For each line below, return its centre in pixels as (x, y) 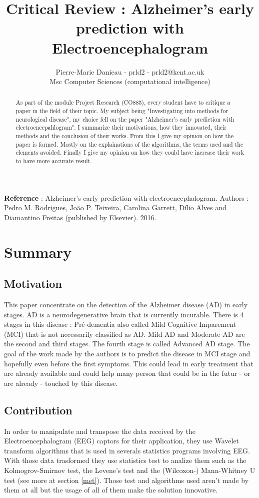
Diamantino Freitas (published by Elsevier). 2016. (80, 217)
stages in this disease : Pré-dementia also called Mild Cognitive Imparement (120, 324)
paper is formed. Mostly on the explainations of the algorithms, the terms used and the (129, 144)
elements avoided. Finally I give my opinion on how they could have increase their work (130, 152)
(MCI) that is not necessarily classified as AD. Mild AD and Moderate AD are (124, 334)
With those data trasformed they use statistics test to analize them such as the (125, 460)
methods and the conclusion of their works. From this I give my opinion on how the (124, 136)
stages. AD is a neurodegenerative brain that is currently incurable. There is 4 (124, 314)
